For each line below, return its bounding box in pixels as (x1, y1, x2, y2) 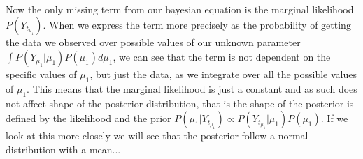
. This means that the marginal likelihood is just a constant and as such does (27, 81, 357, 96)
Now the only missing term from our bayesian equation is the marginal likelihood (6, 2, 354, 16)
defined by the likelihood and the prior (6, 111, 171, 126)
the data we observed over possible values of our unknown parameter (6, 34, 301, 49)
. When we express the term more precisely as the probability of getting (43, 17, 351, 31)
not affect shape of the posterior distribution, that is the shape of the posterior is (6, 96, 354, 110)
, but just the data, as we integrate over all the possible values (90, 67, 357, 82)
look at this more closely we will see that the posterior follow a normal (6, 128, 308, 143)
